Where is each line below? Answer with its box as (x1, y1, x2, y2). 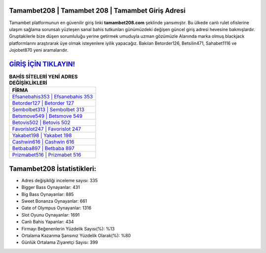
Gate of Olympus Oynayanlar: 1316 (21, 205, 92, 211)
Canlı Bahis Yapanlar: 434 (21, 219, 74, 225)
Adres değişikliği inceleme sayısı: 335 (21, 177, 98, 183)
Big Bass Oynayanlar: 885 (21, 191, 74, 197)
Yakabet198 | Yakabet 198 (12, 132, 72, 139)
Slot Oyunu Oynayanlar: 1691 (21, 212, 80, 218)
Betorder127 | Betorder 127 (12, 100, 74, 107)
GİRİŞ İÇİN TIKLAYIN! (9, 60, 75, 68)
